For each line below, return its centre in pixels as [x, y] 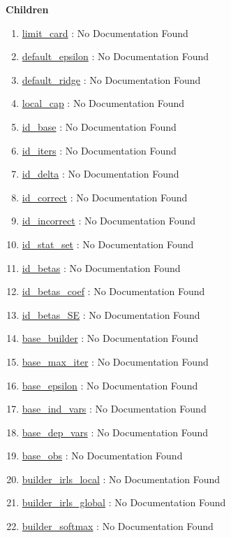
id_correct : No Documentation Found [105, 197]
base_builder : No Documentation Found [110, 338]
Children [27, 9]
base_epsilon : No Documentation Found [110, 385]
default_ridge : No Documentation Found [111, 79]
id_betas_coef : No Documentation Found [113, 291]
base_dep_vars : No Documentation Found [115, 432]
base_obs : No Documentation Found [102, 456]
